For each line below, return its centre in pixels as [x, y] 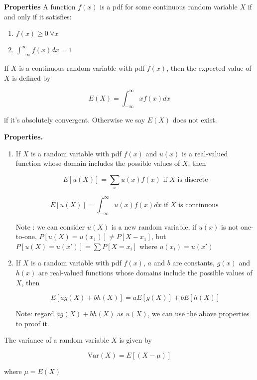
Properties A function [40, 6]
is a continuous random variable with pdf [82, 67]
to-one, [26, 236]
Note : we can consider [50, 226]
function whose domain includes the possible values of [98, 163]
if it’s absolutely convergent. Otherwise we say [75, 120]
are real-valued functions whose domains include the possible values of [145, 272]
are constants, [194, 263]
